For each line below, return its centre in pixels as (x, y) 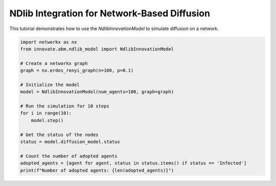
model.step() (47, 120)
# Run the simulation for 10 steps (65, 106)
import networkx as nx (49, 42)
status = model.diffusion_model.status (70, 142)
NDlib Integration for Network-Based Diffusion (110, 13)
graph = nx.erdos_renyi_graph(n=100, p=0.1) (77, 71)
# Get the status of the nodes (60, 135)
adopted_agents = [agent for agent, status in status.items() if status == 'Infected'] (133, 163)
